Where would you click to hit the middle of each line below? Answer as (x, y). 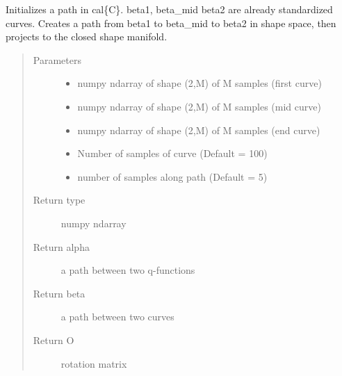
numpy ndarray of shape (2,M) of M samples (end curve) (199, 130)
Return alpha (61, 246)
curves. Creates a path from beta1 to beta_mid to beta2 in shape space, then (171, 23)
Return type (59, 200)
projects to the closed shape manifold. (87, 36)
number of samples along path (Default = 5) (172, 176)
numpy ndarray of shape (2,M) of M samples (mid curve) (199, 106)
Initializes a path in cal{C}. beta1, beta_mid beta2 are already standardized (169, 9)
